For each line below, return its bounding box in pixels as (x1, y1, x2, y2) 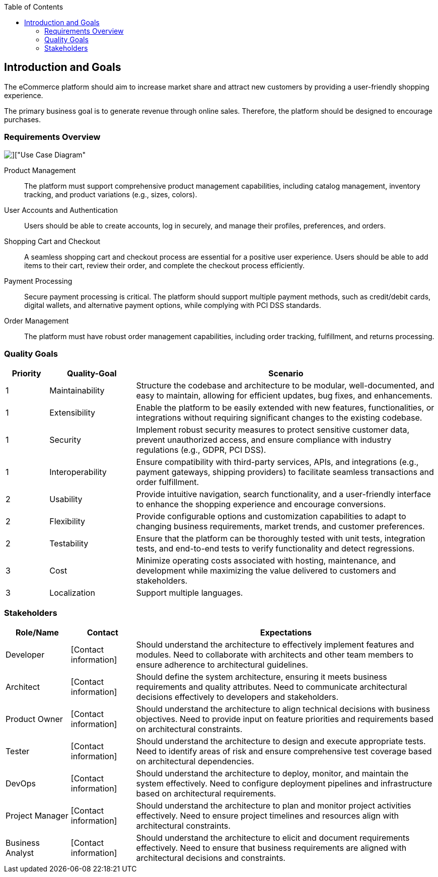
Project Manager (6, 811, 68, 821)
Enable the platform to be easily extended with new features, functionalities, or (136, 403, 434, 413)
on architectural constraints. (136, 724, 243, 735)
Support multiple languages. (136, 588, 243, 598)
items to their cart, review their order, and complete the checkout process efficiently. (24, 261, 305, 270)
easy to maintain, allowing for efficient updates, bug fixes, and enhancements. (136, 390, 432, 401)
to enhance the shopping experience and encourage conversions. (136, 499, 386, 510)
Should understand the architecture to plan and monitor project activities (136, 801, 411, 811)
